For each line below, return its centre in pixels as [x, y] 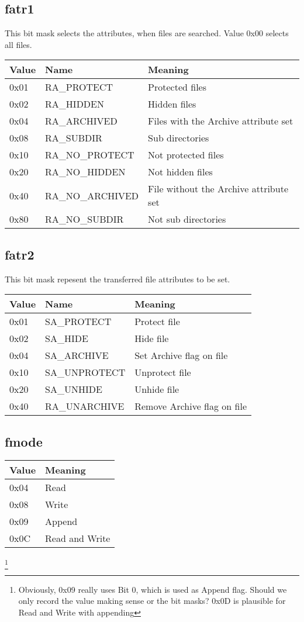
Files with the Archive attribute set [221, 121]
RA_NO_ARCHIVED [92, 195]
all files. [18, 44]
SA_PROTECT [78, 322]
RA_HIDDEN [75, 104]
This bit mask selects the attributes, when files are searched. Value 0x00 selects [147, 33]
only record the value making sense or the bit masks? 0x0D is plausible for [152, 601]
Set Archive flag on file [181, 355]
